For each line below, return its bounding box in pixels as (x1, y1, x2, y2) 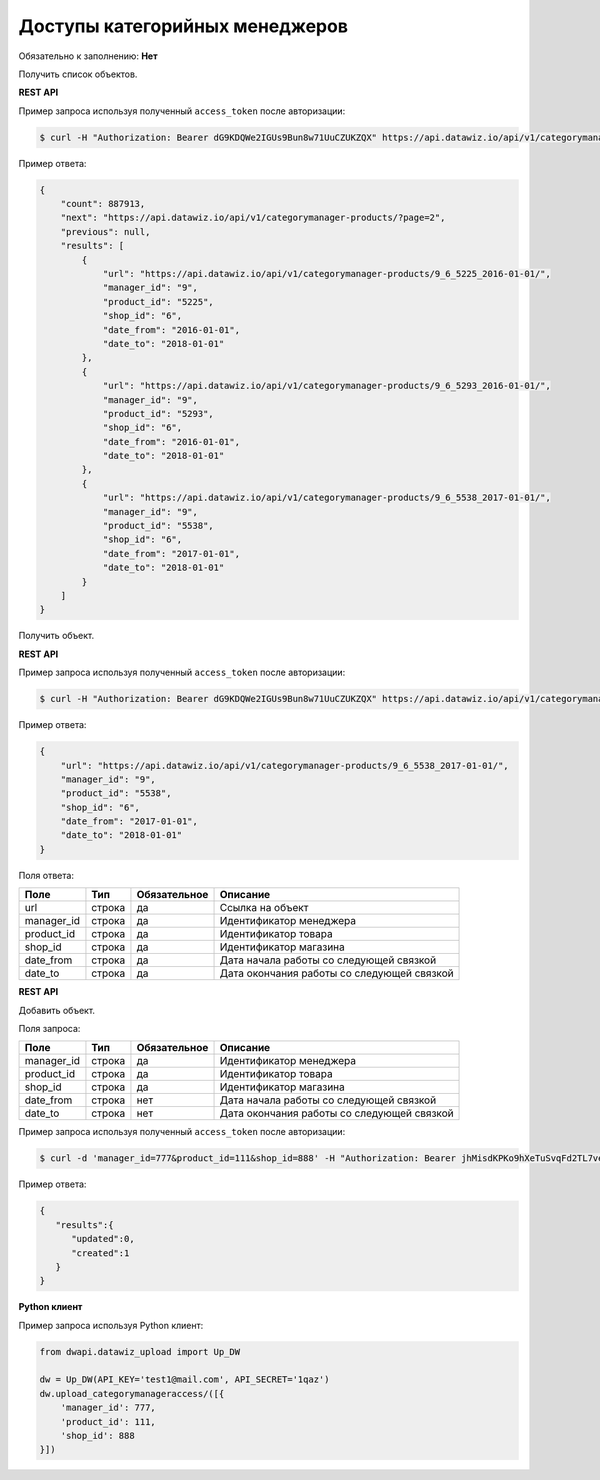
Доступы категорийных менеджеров (18, 15, 349, 37)
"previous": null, (60, 226, 151, 237)
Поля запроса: (18, 1023, 81, 1034)
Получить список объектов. (18, 68, 138, 80)
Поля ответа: (18, 869, 75, 881)
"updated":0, (71, 1233, 135, 1245)
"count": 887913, (60, 198, 146, 210)
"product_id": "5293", (102, 408, 214, 419)
